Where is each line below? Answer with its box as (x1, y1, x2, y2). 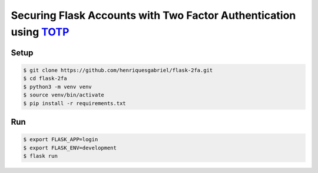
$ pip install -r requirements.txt (23, 100, 126, 107)
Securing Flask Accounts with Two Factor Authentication (11, 9, 296, 22)
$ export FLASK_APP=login (23, 136, 98, 143)
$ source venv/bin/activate (23, 92, 104, 98)
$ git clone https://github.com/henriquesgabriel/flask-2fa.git (23, 66, 213, 74)
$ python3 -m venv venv (23, 83, 92, 90)
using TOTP (11, 25, 69, 38)
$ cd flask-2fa (23, 75, 67, 82)
